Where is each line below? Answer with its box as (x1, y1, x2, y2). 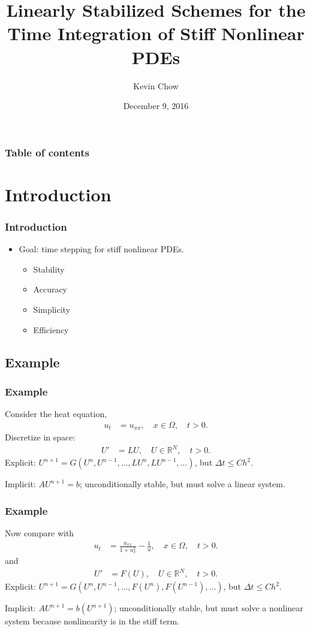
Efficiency (33, 323, 69, 336)
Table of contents (5, 144, 89, 159)
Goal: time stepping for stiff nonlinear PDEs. (19, 243, 184, 255)
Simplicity (33, 303, 71, 315)
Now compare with (5, 527, 74, 539)
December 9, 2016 (123, 99, 189, 112)
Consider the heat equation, (5, 407, 107, 420)
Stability (33, 262, 65, 275)
